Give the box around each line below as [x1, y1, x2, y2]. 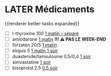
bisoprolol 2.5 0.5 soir [12, 65, 58, 71]
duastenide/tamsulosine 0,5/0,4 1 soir [12, 54, 91, 60]
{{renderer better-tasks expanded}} [5, 20, 80, 27]
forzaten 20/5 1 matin [12, 42, 57, 48]
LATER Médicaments [5, 4, 95, 15]
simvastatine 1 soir [12, 59, 51, 65]
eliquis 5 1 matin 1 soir [12, 47, 58, 54]
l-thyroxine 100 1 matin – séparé [12, 30, 79, 36]
